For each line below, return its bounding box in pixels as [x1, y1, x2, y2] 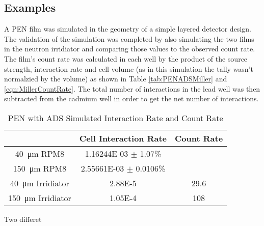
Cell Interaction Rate [79, 132, 167, 144]
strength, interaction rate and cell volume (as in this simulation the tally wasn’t [4, 63, 253, 74]
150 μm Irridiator [8, 191, 71, 204]
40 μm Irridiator [10, 177, 69, 189]
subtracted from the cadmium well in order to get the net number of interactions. [4, 93, 259, 104]
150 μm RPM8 [13, 162, 67, 174]
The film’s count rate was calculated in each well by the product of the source [4, 53, 248, 64]
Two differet [4, 213, 42, 224]
